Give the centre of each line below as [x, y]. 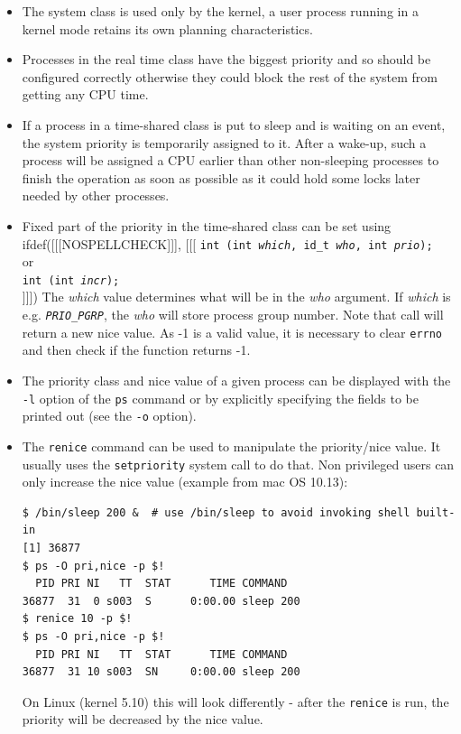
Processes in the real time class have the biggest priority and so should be [226, 59]
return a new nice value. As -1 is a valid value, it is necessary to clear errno [232, 332]
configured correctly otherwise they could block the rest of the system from [230, 76]
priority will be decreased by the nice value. [143, 719]
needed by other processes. [96, 195]
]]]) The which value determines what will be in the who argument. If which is [236, 297]
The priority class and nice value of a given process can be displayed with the [236, 380]
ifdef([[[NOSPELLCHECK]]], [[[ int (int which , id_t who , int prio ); [227, 243]
